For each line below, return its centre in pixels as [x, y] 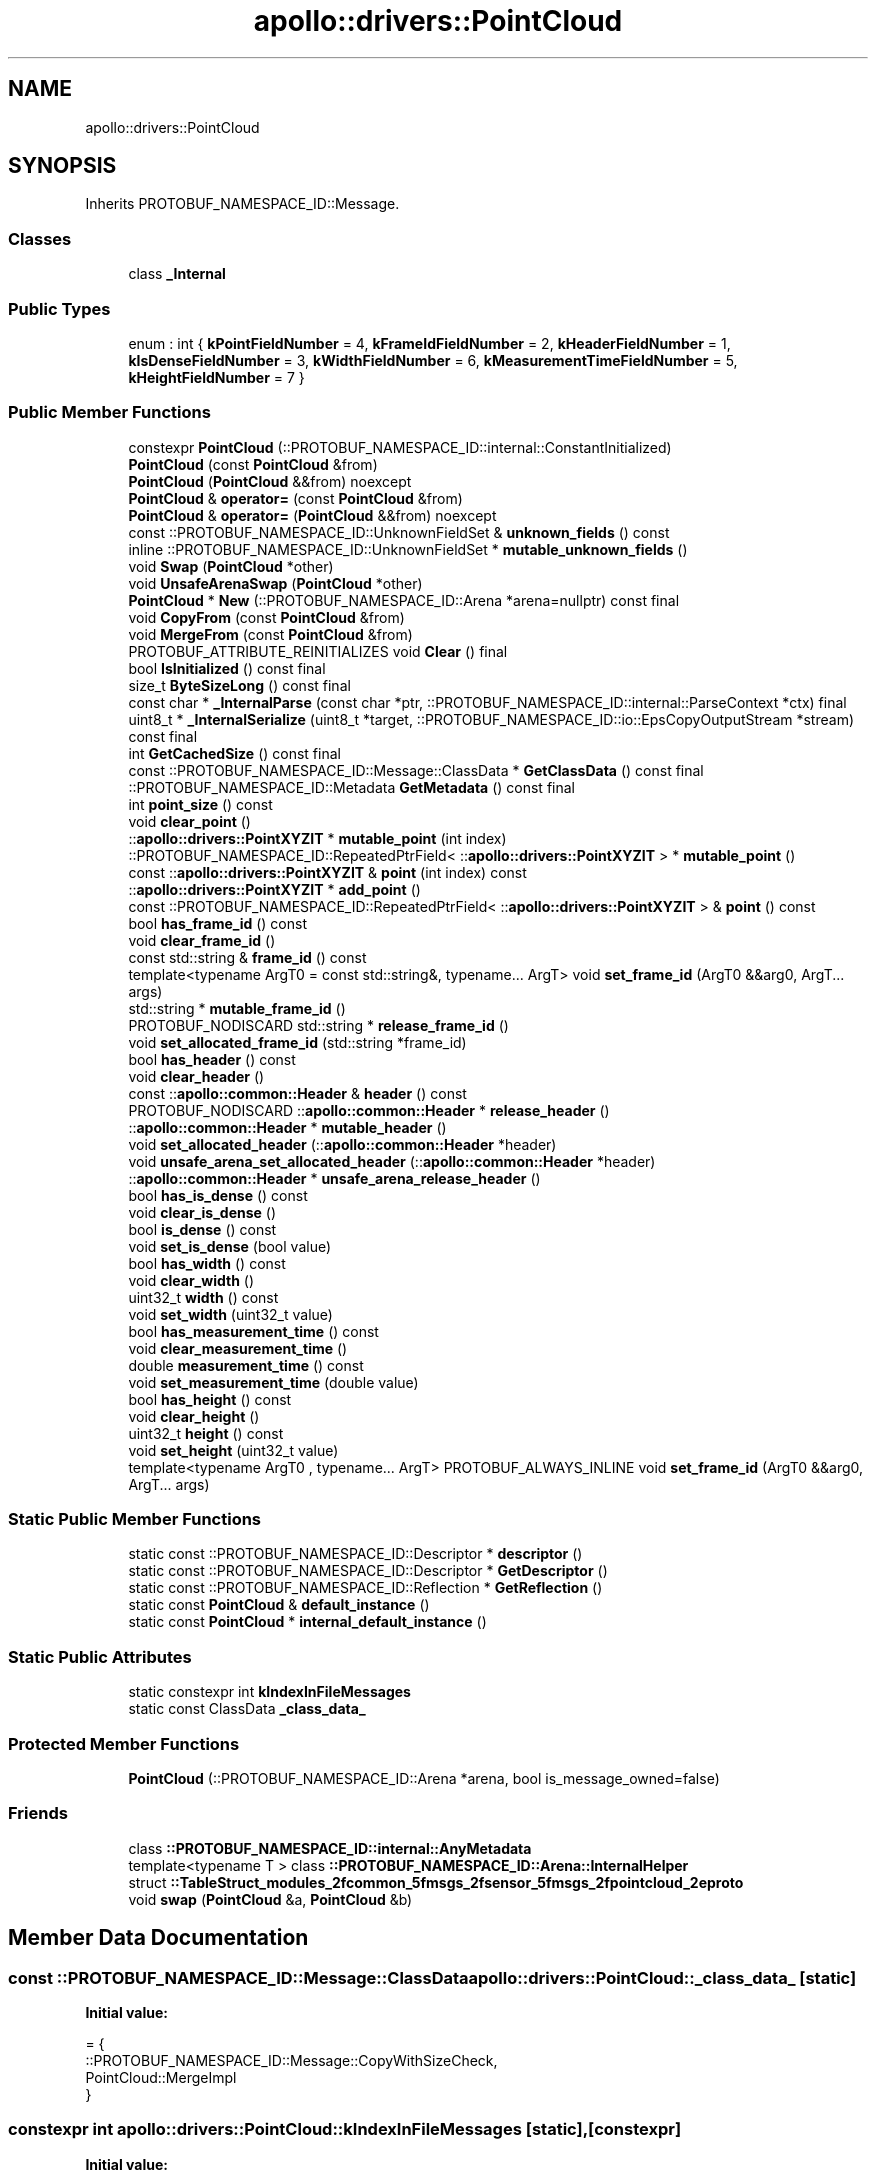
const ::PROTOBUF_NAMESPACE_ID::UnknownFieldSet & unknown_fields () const [399, 532]
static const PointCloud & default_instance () [279, 1605]
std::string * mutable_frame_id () [237, 1008]
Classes [40, 238]
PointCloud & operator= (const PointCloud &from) [295, 498]
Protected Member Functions [124, 1743]
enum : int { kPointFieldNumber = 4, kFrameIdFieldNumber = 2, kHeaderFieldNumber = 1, [429, 343]
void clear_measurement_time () [238, 1348]
